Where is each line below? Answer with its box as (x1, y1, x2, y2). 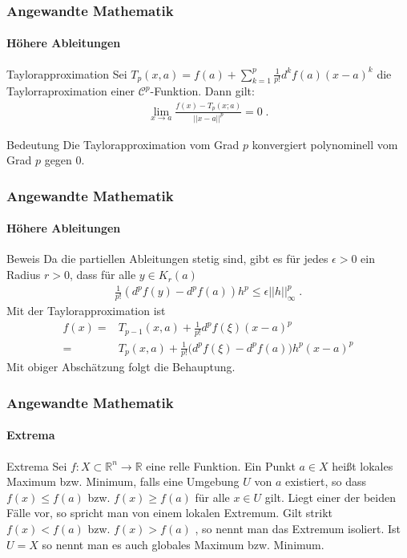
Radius (6, 266, 41, 283)
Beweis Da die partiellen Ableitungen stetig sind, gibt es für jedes (6, 250, 328, 267)
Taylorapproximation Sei (6, 65, 127, 82)
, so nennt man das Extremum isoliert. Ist (195, 520, 401, 536)
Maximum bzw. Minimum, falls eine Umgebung (6, 473, 240, 490)
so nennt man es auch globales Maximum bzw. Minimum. (42, 536, 324, 552)
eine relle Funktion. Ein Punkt (146, 457, 296, 474)
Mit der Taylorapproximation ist (6, 302, 166, 319)
